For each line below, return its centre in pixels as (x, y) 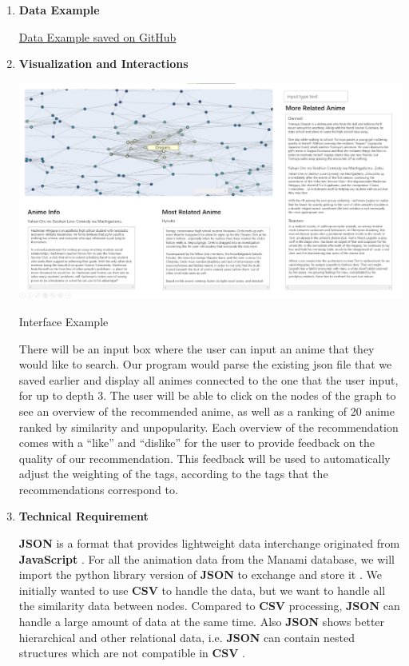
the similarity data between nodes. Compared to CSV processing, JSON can (209, 606)
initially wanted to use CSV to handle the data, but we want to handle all (202, 590)
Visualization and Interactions (103, 64)
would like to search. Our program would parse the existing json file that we (205, 364)
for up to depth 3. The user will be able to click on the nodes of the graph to (207, 395)
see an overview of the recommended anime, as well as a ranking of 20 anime (206, 411)
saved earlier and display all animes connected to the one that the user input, (208, 379)
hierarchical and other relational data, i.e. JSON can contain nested (187, 637)
